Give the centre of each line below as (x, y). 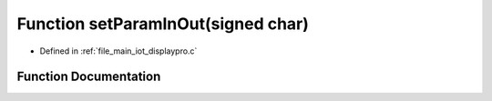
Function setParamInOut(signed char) (163, 24)
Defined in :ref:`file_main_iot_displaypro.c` (118, 51)
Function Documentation (89, 77)
